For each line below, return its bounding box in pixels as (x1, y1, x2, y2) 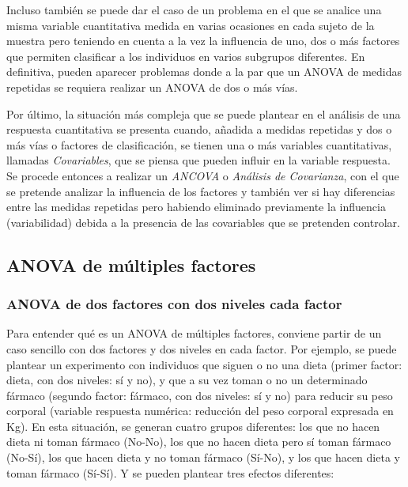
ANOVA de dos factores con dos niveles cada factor (6, 294, 342, 314)
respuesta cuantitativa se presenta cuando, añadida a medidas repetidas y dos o (6, 121, 392, 138)
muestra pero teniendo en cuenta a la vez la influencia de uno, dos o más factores (6, 32, 400, 49)
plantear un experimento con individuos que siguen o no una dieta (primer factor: (6, 356, 402, 372)
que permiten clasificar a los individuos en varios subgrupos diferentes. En (6, 47, 365, 64)
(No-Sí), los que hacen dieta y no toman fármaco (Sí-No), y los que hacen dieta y (6, 449, 400, 466)
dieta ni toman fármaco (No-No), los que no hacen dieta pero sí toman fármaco (6, 433, 391, 450)
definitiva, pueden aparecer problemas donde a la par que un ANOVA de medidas (6, 63, 402, 80)
